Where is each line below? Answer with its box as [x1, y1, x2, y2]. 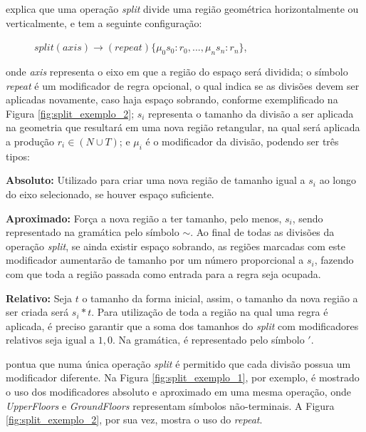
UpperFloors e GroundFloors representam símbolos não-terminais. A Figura [6, 398, 335, 413]
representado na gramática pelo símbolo [6, 225, 179, 240]
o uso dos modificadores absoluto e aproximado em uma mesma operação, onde [6, 384, 352, 399]
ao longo [319, 173, 357, 187]
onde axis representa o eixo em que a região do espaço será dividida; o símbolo [6, 63, 348, 78]
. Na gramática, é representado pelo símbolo [112, 332, 305, 347]
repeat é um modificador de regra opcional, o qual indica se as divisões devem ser [6, 78, 360, 93]
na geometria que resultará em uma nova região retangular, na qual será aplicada [6, 120, 360, 135]
